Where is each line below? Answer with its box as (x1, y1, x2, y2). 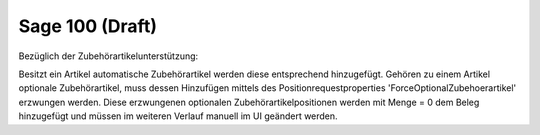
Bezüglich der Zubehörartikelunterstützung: (18, 50, 199, 62)
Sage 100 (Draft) (18, 15, 157, 37)
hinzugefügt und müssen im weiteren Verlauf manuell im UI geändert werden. (18, 110, 339, 122)
